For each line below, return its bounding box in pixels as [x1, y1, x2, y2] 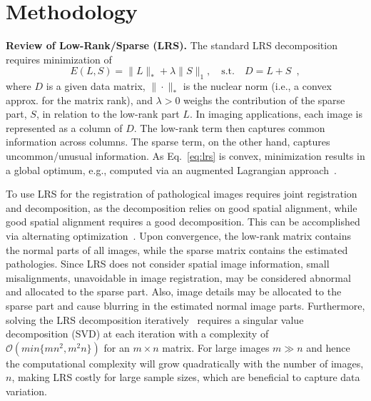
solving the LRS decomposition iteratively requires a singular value [6, 312, 304, 327]
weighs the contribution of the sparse [183, 92, 345, 107]
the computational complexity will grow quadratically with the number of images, [6, 355, 364, 370]
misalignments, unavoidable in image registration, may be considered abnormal [6, 270, 351, 285]
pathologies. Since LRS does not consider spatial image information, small [6, 256, 330, 271]
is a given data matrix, [46, 78, 146, 93]
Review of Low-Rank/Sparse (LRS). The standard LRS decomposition [6, 38, 337, 53]
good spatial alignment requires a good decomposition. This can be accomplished [6, 214, 360, 229]
